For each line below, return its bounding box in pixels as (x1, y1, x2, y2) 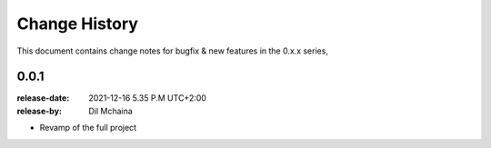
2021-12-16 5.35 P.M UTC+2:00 (88, 93, 206, 104)
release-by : (16, 105, 63, 116)
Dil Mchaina (88, 105, 134, 116)
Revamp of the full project (39, 123, 136, 133)
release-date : (16, 93, 70, 104)
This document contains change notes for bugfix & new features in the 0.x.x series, (16, 45, 329, 56)
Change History (16, 14, 138, 34)
